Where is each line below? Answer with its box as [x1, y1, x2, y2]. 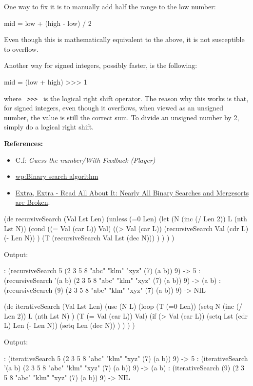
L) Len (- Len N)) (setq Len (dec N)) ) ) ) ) [4, 320, 135, 330]
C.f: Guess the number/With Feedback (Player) [15, 154, 156, 165]
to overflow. [4, 43, 39, 54]
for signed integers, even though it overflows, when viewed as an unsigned [4, 103, 224, 113]
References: [4, 138, 43, 148]
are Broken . [15, 197, 50, 207]
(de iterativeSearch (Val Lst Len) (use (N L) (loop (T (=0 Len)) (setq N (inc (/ [4, 301, 243, 311]
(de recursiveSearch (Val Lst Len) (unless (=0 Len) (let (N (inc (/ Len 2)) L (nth [4, 213, 247, 223]
